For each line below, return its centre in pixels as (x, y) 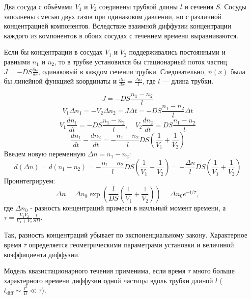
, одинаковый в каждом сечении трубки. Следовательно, (122, 71)
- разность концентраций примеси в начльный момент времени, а (128, 207)
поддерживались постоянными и (177, 52)
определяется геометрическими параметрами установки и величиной (131, 245)
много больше (214, 271)
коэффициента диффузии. (42, 254)
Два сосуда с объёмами (38, 6)
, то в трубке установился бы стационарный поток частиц (141, 61)
